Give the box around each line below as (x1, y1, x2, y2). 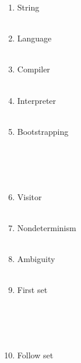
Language (17, 32, 52, 44)
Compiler (17, 63, 50, 75)
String (17, 1, 40, 13)
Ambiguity (17, 253, 55, 265)
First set (17, 284, 48, 296)
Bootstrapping (17, 125, 69, 137)
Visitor (17, 190, 42, 203)
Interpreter (17, 94, 57, 106)
